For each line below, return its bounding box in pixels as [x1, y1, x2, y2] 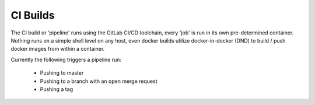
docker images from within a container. [10, 45, 105, 52]
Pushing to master [40, 69, 84, 76]
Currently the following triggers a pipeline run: [10, 56, 122, 63]
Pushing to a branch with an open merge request [40, 78, 157, 85]
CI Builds [10, 9, 55, 22]
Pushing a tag [40, 85, 73, 93]
